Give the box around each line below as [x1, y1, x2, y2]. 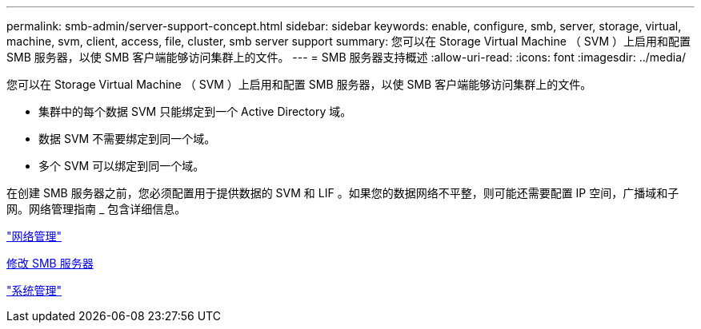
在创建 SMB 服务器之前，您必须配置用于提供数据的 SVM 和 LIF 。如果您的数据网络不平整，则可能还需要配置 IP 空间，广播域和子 [6, 186, 679, 200]
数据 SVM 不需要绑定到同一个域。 [38, 132, 216, 145]
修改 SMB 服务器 [6, 256, 94, 270]
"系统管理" [6, 283, 62, 297]
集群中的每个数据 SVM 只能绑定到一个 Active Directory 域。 [38, 105, 352, 118]
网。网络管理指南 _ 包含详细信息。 [6, 202, 186, 216]
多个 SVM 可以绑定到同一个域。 [38, 159, 205, 172]
